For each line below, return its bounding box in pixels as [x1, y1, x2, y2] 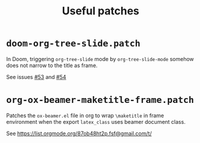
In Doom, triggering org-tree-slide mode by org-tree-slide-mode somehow [6, 55, 195, 62]
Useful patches [62, 4, 140, 18]
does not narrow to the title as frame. [6, 62, 98, 69]
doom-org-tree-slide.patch [6, 38, 141, 49]
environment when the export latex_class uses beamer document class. [6, 118, 186, 125]
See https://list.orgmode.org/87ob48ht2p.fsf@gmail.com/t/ [6, 130, 152, 137]
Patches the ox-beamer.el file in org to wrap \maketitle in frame [6, 112, 165, 119]
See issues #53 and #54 [6, 73, 66, 80]
